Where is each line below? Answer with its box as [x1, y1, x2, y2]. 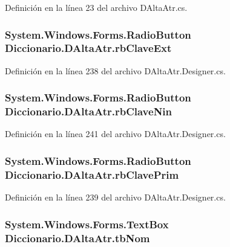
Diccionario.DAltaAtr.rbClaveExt [5, 40, 172, 56]
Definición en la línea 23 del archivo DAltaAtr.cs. [5, 1, 188, 13]
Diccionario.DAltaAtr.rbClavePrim [5, 167, 179, 182]
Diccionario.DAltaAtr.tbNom [5, 230, 150, 245]
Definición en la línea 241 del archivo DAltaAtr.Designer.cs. [5, 127, 226, 140]
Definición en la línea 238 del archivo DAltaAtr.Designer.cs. [5, 64, 226, 77]
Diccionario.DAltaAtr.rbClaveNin [5, 104, 172, 119]
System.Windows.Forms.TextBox [5, 216, 169, 231]
